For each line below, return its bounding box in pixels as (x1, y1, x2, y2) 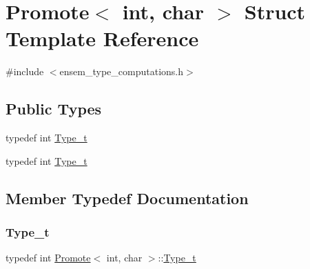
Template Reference (6, 24, 199, 52)
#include (6, 64, 44, 79)
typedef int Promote (6, 250, 91, 265)
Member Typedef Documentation (6, 187, 249, 208)
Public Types (6, 98, 102, 119)
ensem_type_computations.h (59, 64, 183, 79)
